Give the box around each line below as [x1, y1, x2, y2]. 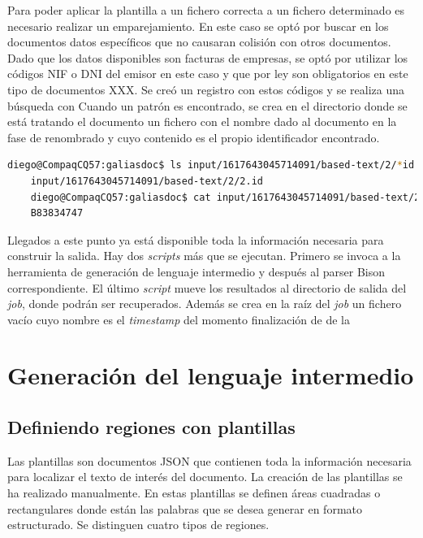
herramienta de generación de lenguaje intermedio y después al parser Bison [7, 262, 386, 280]
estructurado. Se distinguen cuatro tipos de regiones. [7, 516, 270, 533]
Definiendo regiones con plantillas [7, 414, 296, 440]
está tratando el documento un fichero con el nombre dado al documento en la [7, 113, 397, 130]
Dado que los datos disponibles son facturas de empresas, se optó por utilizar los [7, 49, 408, 66]
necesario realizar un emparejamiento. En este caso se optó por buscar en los [7, 17, 389, 34]
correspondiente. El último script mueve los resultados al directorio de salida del [7, 279, 407, 296]
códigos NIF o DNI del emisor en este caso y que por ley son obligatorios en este [7, 65, 408, 82]
